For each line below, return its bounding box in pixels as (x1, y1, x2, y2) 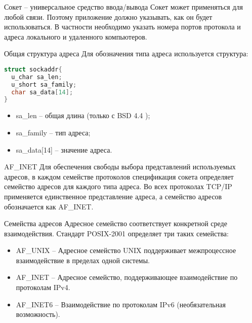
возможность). (16, 309, 60, 319)
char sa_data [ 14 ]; (11, 88, 73, 96)
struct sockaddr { (4, 65, 62, 73)
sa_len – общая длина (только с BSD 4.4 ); (16, 110, 150, 121)
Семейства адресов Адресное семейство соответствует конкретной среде (4, 218, 227, 229)
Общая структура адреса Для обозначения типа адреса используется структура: (4, 48, 248, 59)
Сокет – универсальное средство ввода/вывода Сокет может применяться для (4, 2, 243, 12)
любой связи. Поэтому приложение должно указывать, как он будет (4, 11, 213, 22)
